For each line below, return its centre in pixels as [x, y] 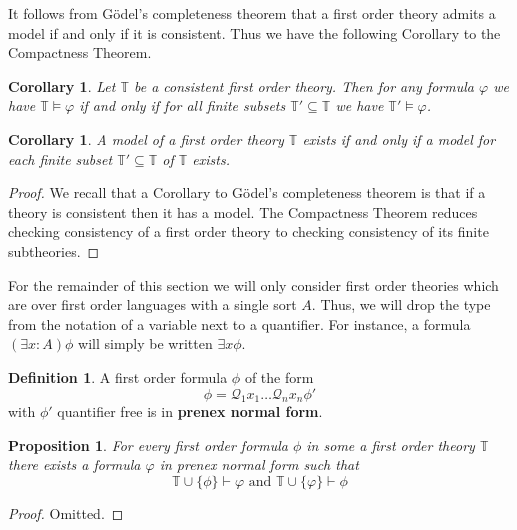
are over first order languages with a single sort [152, 304]
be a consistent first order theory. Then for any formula [303, 85]
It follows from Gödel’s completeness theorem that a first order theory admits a [252, 13]
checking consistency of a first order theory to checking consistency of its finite [248, 231]
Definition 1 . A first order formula [118, 376]
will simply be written [145, 343]
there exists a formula [74, 464]
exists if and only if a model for [399, 138]
